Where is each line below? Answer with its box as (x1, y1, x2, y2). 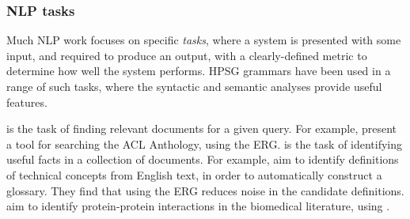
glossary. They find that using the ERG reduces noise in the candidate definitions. (6, 182, 404, 198)
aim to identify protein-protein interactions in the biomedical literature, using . (6, 198, 390, 214)
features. (6, 93, 47, 110)
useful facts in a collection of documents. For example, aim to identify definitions (6, 151, 399, 168)
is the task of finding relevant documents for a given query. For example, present (6, 120, 397, 137)
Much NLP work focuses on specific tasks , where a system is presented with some (6, 32, 401, 48)
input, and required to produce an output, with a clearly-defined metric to (6, 47, 367, 63)
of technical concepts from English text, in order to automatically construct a (6, 166, 382, 183)
